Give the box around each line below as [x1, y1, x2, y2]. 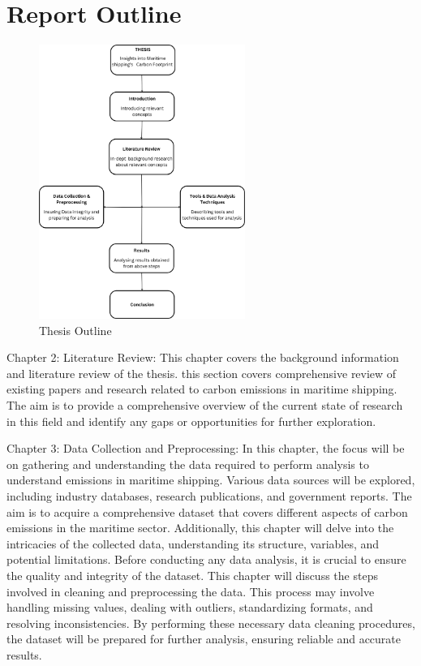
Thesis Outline [39, 321, 112, 338]
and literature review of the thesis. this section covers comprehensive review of [6, 364, 397, 381]
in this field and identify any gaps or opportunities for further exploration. [6, 412, 376, 429]
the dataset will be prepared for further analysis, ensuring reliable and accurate [6, 630, 401, 647]
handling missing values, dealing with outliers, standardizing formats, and [6, 599, 373, 616]
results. [6, 646, 42, 663]
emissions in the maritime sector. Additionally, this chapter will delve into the [6, 519, 394, 536]
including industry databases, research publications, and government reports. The [6, 488, 412, 505]
